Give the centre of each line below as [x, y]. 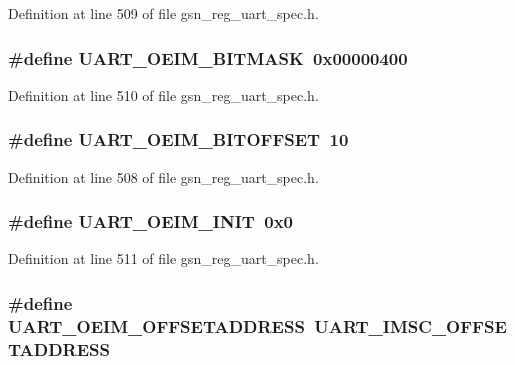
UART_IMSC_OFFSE [410, 325]
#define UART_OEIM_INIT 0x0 [151, 221]
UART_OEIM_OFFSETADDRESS [156, 325]
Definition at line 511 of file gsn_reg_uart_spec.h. [163, 258]
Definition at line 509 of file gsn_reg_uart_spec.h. [163, 13]
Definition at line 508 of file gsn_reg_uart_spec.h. [163, 176]
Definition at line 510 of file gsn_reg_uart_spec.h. [163, 94]
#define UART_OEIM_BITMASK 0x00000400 [208, 57]
